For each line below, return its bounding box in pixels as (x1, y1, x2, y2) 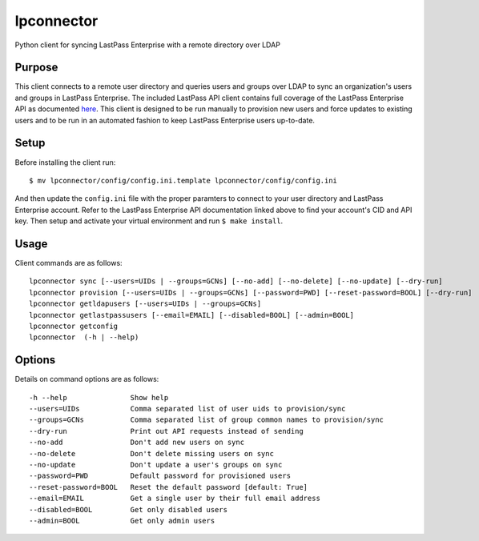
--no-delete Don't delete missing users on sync (29, 449, 274, 458)
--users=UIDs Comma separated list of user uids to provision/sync (29, 404, 346, 414)
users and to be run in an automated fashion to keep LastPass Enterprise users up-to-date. (14, 115, 316, 125)
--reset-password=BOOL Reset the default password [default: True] (29, 483, 308, 491)
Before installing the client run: (14, 157, 116, 167)
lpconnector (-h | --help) (29, 333, 139, 342)
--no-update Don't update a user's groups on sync (29, 460, 283, 469)
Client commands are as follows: (14, 258, 123, 267)
